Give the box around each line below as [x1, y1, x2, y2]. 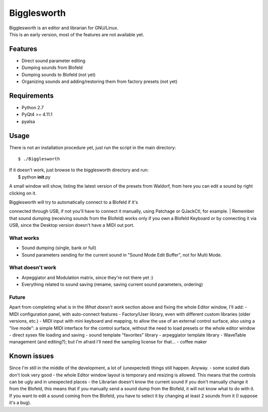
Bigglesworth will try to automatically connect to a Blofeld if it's [9, 199, 138, 205]
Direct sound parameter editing [21, 58, 85, 64]
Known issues [9, 352, 54, 360]
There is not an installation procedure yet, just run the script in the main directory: [9, 144, 176, 150]
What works [9, 234, 39, 241]
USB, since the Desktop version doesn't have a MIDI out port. [9, 222, 135, 228]
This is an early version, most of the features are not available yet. [9, 31, 144, 37]
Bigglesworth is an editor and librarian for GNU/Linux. [9, 25, 119, 31]
